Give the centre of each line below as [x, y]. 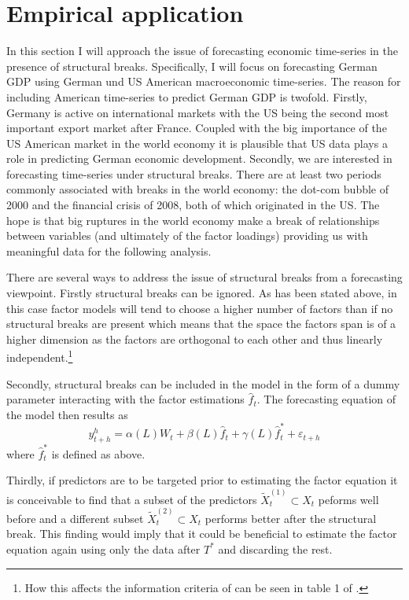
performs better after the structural [291, 518]
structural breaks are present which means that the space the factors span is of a [201, 324]
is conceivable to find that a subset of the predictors [132, 499]
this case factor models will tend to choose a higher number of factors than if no [200, 308]
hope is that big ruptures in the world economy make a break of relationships [193, 220]
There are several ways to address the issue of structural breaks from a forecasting [204, 277]
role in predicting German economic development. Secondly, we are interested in [199, 158]
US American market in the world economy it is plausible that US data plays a [197, 143]
